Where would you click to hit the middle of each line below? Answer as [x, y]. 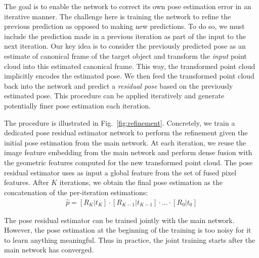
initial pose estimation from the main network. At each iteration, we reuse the [125, 142]
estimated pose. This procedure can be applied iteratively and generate [114, 96]
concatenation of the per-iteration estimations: [76, 192]
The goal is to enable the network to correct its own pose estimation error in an [128, 6]
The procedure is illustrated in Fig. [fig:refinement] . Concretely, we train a [120, 122]
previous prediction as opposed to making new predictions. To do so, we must [124, 26]
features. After [27, 182]
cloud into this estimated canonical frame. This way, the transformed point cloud [130, 66]
